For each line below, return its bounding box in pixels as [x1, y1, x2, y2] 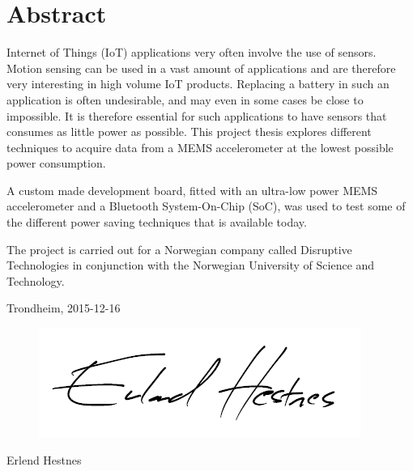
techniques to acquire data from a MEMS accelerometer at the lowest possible [6, 138, 394, 155]
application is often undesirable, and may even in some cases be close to [6, 91, 364, 108]
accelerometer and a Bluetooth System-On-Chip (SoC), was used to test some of [6, 197, 406, 214]
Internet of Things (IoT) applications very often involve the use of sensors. [6, 44, 377, 61]
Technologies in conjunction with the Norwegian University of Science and [6, 257, 375, 274]
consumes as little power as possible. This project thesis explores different [6, 123, 372, 140]
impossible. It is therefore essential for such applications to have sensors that [6, 107, 387, 124]
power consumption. [6, 155, 106, 172]
